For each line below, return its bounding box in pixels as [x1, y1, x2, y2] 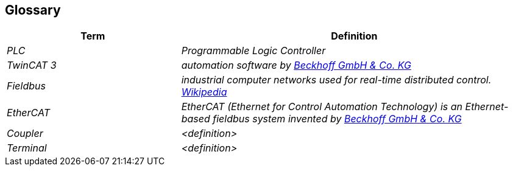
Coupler [7, 127, 43, 140]
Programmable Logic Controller [181, 44, 326, 57]
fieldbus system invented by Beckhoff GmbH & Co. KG [213, 113, 462, 125]
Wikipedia [181, 86, 227, 99]
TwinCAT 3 [7, 59, 57, 72]
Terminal [7, 142, 47, 155]
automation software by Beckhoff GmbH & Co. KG [181, 59, 411, 72]
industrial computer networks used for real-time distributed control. [181, 74, 492, 86]
